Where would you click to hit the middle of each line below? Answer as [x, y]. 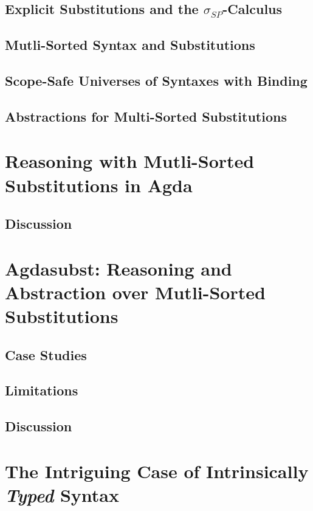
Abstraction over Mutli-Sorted [135, 292]
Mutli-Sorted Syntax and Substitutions [130, 45]
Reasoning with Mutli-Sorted [130, 161]
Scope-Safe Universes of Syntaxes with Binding [156, 80]
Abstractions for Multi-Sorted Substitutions [146, 116]
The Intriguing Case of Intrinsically [157, 471]
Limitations [42, 390]
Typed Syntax [62, 495]
